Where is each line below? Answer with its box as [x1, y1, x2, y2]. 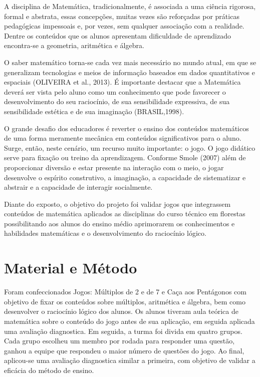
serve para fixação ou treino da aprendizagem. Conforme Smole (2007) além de [4, 152, 246, 163]
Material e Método [4, 257, 137, 278]
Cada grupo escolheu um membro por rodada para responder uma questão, [4, 335, 235, 346]
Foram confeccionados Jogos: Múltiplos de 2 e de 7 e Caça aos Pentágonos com [4, 286, 246, 297]
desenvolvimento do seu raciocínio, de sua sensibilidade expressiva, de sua [4, 96, 230, 107]
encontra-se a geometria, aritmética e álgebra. [4, 40, 144, 51]
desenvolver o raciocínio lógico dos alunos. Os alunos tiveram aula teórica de [4, 306, 238, 316]
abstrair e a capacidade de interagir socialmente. [4, 182, 153, 192]
